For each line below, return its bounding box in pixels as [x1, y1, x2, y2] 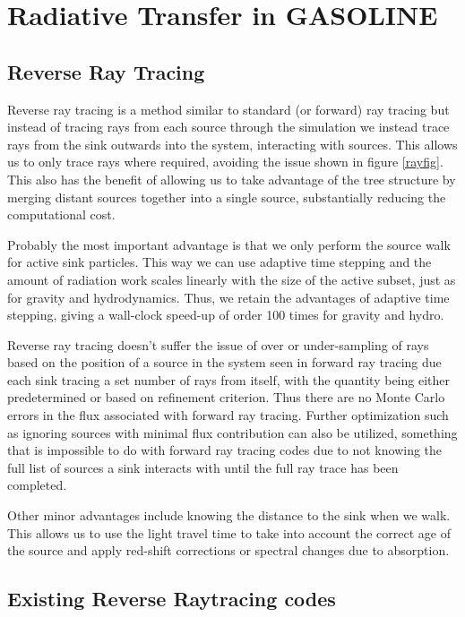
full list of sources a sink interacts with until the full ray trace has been [7, 458, 399, 476]
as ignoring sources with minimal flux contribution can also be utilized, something [7, 423, 458, 441]
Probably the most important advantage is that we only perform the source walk [7, 235, 451, 253]
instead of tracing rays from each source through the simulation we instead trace [7, 117, 450, 136]
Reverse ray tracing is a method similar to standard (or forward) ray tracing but [7, 99, 450, 118]
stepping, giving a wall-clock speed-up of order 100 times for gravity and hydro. [7, 305, 444, 324]
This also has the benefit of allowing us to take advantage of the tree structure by [7, 169, 456, 188]
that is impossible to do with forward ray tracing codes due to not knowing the [7, 441, 443, 459]
